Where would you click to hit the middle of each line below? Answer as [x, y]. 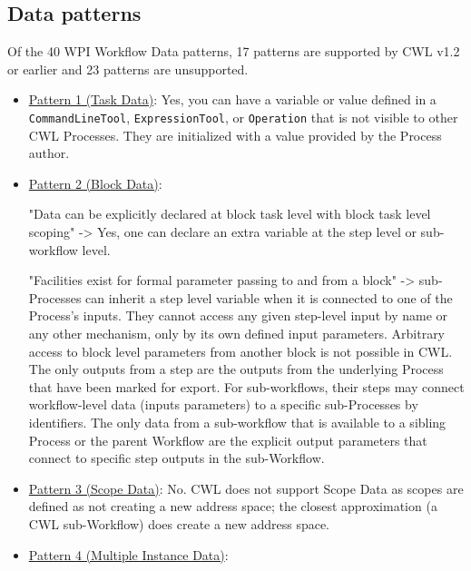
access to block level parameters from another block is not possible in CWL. [240, 351]
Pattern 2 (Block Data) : [95, 183]
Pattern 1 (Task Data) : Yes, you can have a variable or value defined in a [232, 99]
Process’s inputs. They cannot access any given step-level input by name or [238, 315]
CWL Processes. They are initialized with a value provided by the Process [235, 135]
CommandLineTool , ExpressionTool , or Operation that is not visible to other [243, 117]
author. [49, 153]
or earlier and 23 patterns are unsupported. [128, 69]
